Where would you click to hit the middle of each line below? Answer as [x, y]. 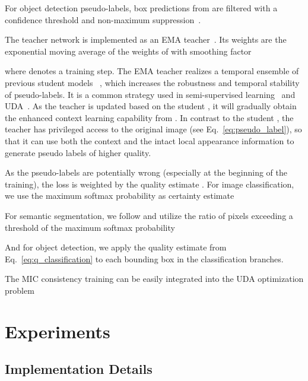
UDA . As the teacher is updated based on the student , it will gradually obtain [151, 106]
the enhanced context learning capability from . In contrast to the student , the [149, 117]
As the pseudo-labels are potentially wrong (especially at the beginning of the [146, 172]
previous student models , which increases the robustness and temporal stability [152, 82]
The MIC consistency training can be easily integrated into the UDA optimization [154, 279]
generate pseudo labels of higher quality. [78, 152]
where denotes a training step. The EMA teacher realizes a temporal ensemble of [152, 71]
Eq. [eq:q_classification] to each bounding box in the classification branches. [144, 258]
